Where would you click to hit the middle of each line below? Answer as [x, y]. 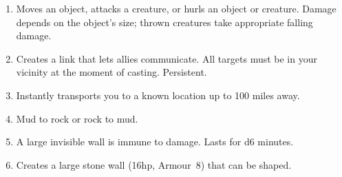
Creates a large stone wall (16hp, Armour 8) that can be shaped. [154, 164]
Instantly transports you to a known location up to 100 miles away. [158, 95]
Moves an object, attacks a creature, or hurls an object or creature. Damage [176, 8]
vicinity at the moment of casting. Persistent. [111, 72]
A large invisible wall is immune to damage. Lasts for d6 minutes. [155, 142]
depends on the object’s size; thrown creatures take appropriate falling [164, 22]
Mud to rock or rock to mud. [77, 118]
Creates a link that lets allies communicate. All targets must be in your [167, 58]
